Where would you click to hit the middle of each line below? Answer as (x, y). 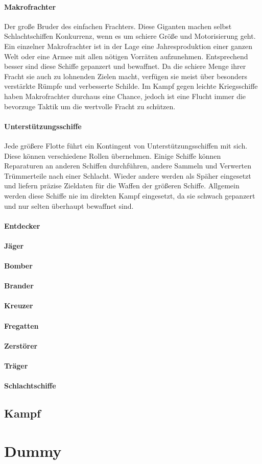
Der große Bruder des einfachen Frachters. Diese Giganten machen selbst (118, 26)
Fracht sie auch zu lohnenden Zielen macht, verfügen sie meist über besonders (126, 76)
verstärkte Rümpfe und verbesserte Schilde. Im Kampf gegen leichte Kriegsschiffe (131, 86)
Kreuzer (19, 306)
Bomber (18, 266)
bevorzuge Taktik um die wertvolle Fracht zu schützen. (90, 106)
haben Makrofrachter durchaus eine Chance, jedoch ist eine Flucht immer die (125, 96)
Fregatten (21, 325)
